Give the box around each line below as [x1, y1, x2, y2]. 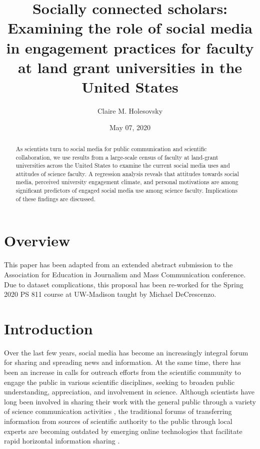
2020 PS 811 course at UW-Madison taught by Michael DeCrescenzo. [4, 289, 216, 299]
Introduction [4, 318, 93, 338]
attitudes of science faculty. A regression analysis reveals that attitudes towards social [15, 169, 239, 178]
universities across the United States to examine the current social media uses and [15, 161, 230, 170]
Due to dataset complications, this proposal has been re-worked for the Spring [4, 279, 243, 289]
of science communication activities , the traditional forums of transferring [4, 406, 232, 416]
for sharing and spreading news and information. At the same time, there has [4, 357, 241, 367]
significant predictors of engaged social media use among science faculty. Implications [15, 186, 237, 195]
